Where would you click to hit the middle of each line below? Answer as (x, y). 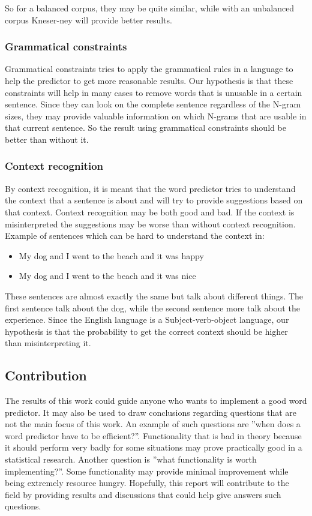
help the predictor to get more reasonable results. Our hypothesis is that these (149, 80)
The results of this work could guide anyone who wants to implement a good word (156, 400)
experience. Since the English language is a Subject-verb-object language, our (147, 319)
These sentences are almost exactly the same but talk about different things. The (154, 295)
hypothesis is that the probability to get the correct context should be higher (146, 331)
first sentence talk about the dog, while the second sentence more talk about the (152, 307)
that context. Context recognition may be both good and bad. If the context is (150, 211)
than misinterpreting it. (48, 343)
